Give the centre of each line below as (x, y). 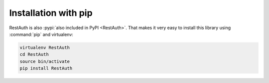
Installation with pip (51, 13)
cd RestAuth (34, 55)
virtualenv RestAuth (45, 47)
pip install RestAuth (46, 68)
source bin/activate (45, 61)
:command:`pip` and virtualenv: (41, 34)
